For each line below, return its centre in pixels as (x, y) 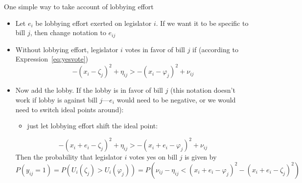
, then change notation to (68, 32)
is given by (201, 157)
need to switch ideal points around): (70, 109)
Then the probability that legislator (69, 157)
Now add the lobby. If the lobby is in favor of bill (89, 90)
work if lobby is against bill (56, 99)
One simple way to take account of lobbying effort (79, 6)
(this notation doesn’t (203, 90)
